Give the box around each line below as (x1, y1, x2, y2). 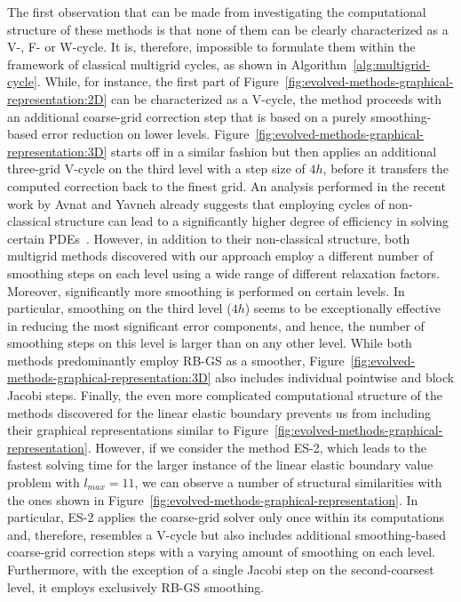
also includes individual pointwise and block (215, 368, 455, 387)
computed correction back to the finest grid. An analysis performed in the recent (7, 176, 446, 195)
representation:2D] (7, 89, 107, 108)
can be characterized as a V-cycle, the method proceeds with (111, 89, 442, 108)
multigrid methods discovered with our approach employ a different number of (7, 246, 433, 265)
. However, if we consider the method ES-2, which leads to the (87, 437, 426, 456)
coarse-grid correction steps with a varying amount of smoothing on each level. (7, 542, 435, 561)
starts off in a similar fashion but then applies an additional (111, 141, 437, 160)
